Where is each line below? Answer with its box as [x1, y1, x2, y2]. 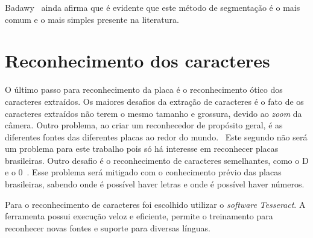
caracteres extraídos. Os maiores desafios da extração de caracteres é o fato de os [5, 95, 304, 107]
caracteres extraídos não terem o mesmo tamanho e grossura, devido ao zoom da [5, 107, 302, 119]
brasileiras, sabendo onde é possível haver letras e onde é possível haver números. [5, 178, 305, 190]
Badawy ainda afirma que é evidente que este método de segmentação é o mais [5, 1, 300, 13]
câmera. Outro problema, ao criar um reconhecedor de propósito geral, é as [5, 119, 283, 131]
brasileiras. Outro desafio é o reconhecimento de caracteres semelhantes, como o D [5, 154, 309, 166]
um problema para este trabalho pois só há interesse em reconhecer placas [5, 142, 279, 155]
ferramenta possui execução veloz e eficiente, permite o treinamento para [5, 210, 273, 222]
